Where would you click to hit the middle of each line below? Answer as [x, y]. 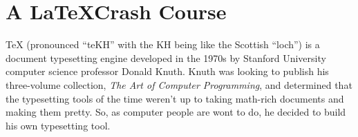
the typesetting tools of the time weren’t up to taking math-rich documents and [175, 98]
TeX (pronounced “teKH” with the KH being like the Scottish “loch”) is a [163, 44]
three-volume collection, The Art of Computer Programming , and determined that [179, 84]
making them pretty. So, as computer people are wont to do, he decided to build [176, 112]
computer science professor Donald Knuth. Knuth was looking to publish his [167, 71]
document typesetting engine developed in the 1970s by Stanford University [166, 57]
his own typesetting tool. [58, 125]
